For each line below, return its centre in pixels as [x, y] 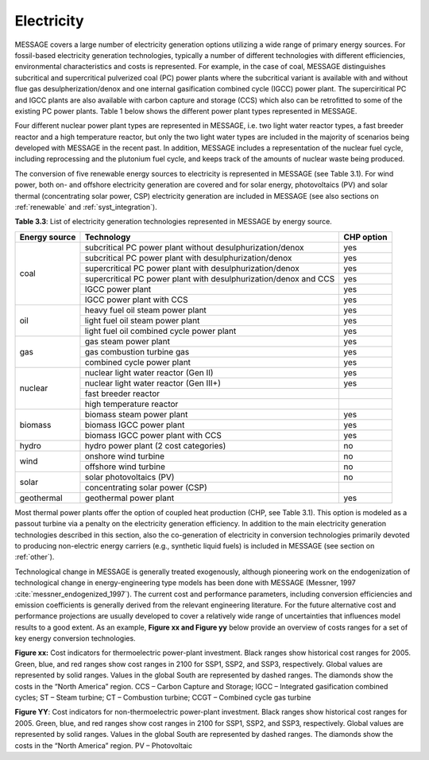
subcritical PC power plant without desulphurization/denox [194, 247]
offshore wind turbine [125, 467]
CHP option [365, 237]
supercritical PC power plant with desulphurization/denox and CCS [210, 278]
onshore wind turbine [125, 456]
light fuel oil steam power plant [142, 320]
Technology [108, 237]
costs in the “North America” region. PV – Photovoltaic [104, 745]
